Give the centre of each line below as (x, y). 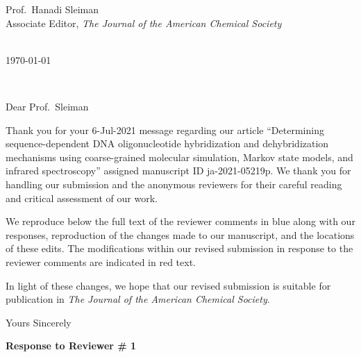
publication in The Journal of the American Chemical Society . (138, 299)
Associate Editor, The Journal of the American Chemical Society (144, 23)
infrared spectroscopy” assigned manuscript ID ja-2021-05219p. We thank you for (178, 171)
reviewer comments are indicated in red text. (101, 261)
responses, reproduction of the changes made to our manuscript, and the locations (180, 234)
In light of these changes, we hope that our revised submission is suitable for (168, 285)
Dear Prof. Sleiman (47, 106)
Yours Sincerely (39, 322)
